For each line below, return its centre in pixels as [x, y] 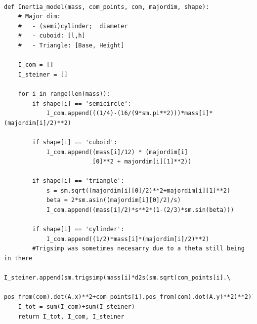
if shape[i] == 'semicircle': [82, 103]
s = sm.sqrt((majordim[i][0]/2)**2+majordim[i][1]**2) [138, 190]
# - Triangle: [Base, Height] [71, 45]
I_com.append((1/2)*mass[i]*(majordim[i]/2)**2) [128, 239]
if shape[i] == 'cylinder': [78, 229]
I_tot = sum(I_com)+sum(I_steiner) [76, 307]
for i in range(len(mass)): [64, 94]
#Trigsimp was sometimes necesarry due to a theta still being [138, 249]
